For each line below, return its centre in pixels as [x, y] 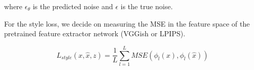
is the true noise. [147, 6]
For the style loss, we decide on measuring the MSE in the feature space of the [127, 23]
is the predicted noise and [73, 6]
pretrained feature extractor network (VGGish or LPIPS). [95, 33]
